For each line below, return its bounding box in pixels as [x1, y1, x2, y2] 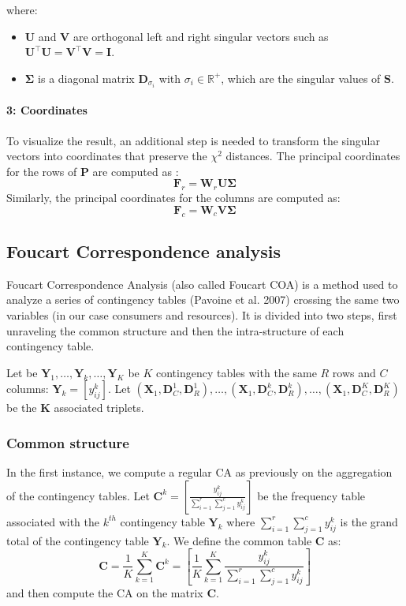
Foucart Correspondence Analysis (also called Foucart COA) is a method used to [6, 275, 398, 292]
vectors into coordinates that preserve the [6, 148, 207, 164]
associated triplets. [54, 399, 144, 416]
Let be [6, 364, 38, 380]
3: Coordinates [6, 102, 88, 118]
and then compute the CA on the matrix [6, 584, 203, 600]
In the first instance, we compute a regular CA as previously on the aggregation [6, 464, 393, 481]
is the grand [340, 513, 398, 529]
